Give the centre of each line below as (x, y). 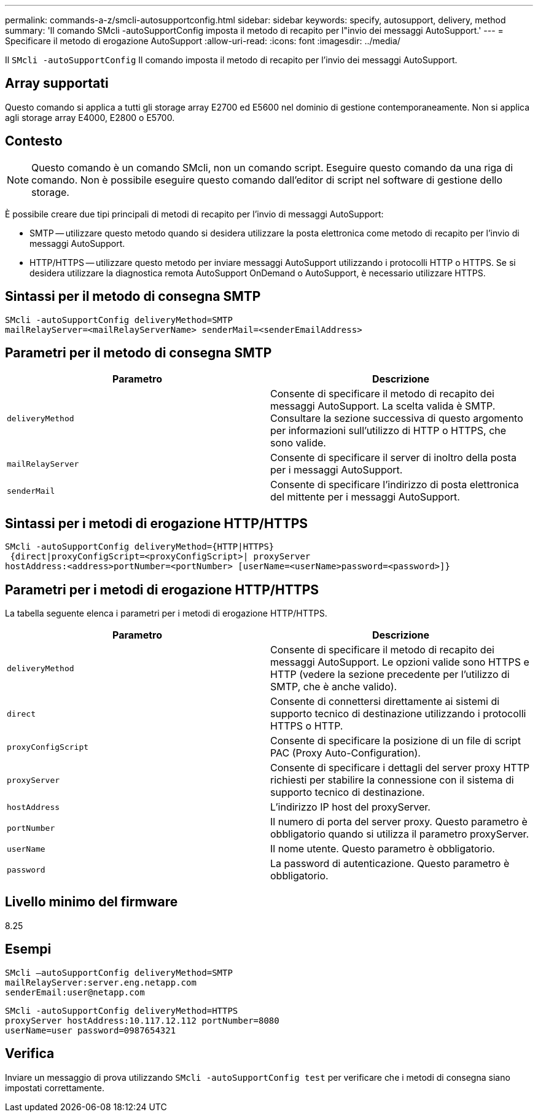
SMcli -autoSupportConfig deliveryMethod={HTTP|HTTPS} (140, 547)
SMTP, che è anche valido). (334, 687)
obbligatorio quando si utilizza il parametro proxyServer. (400, 834)
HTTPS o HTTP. (307, 726)
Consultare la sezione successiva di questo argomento (397, 418)
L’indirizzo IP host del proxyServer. (350, 807)
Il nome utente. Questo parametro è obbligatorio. (383, 849)
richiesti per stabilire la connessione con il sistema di (392, 780)
